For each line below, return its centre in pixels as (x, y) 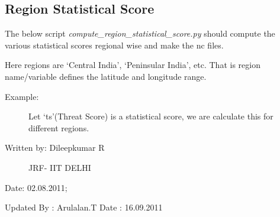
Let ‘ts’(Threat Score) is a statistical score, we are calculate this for (151, 116)
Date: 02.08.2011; (36, 187)
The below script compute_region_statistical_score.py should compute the (140, 33)
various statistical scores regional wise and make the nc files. (114, 45)
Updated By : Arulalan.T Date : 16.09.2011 (84, 207)
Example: (22, 96)
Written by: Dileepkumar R (55, 148)
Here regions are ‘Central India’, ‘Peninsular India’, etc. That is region (133, 65)
